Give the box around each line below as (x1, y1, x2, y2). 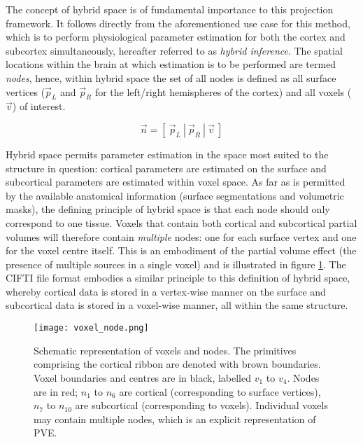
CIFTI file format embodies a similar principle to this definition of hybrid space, (6, 270, 350, 285)
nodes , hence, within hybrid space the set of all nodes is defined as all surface (6, 70, 336, 85)
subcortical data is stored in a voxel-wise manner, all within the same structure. (6, 298, 348, 312)
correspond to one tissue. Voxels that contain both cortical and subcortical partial (6, 215, 357, 230)
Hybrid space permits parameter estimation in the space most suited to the (6, 146, 329, 161)
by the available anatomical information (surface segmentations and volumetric (6, 188, 344, 202)
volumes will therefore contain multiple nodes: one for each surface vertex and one (6, 229, 357, 244)
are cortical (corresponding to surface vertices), (119, 384, 321, 399)
